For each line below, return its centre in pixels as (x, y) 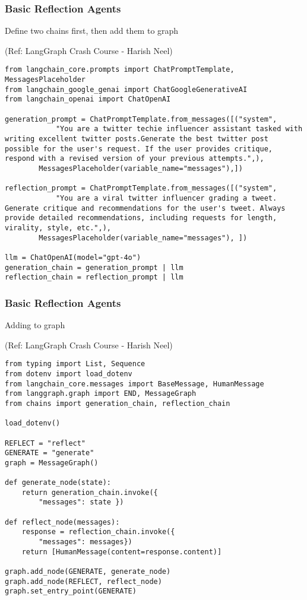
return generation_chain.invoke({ (90, 492)
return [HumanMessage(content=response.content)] (122, 552)
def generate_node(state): (58, 483)
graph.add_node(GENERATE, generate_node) (88, 572)
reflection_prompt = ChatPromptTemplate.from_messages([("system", (141, 188)
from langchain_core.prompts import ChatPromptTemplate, (120, 70)
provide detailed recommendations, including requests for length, (141, 218)
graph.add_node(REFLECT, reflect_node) (83, 581)
